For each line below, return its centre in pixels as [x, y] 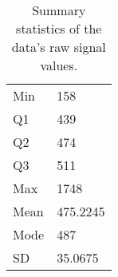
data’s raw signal [59, 47]
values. [59, 65]
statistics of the [59, 28]
